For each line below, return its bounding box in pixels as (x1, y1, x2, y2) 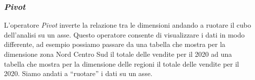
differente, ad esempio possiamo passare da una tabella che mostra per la (4, 39, 226, 49)
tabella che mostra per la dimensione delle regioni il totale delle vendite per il (4, 58, 239, 69)
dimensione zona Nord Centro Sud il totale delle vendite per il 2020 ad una (4, 49, 232, 59)
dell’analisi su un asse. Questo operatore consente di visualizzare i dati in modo (4, 29, 245, 40)
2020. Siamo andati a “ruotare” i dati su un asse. (4, 68, 153, 79)
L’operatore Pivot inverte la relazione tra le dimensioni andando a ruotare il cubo (4, 20, 251, 30)
